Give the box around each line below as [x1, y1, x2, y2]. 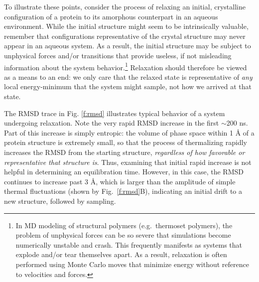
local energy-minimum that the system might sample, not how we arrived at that [4, 81, 252, 92]
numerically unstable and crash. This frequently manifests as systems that [15, 239, 243, 250]
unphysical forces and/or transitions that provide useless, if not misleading [4, 50, 232, 60]
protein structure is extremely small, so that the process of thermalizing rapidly [4, 137, 248, 147]
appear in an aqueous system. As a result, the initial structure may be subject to [4, 40, 251, 51]
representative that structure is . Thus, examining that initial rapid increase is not [4, 156, 252, 167]
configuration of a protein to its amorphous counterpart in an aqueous [4, 11, 218, 21]
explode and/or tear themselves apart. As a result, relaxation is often [15, 249, 227, 260]
